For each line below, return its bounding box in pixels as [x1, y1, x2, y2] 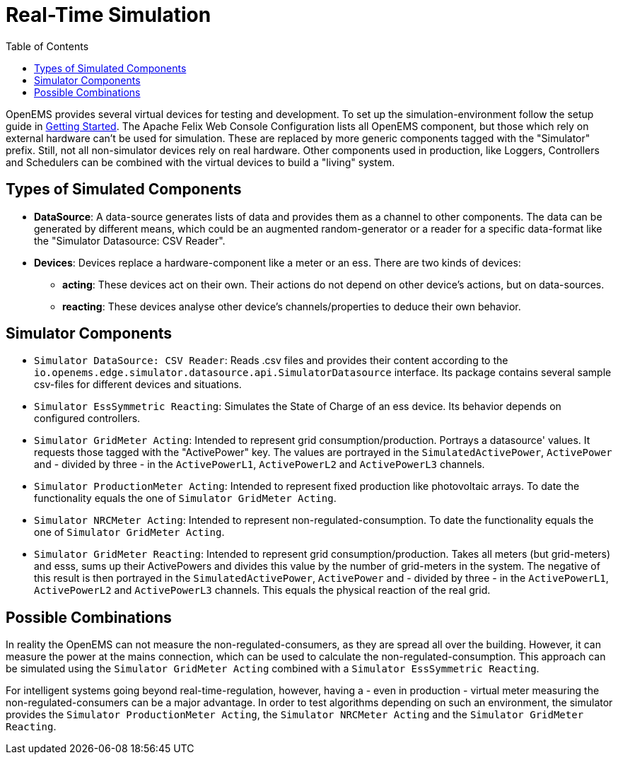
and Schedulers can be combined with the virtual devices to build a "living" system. [6, 156, 395, 168]
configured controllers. [34, 412, 141, 425]
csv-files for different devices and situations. [34, 378, 242, 391]
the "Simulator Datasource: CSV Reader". [34, 234, 226, 247]
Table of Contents [6, 40, 89, 52]
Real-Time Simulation [6, 3, 211, 27]
